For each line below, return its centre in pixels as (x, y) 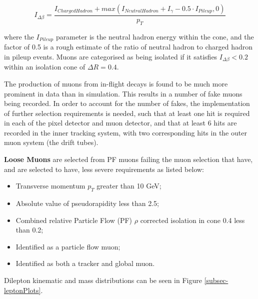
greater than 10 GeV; (129, 186)
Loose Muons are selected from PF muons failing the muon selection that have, (128, 159)
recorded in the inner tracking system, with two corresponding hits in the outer (125, 132)
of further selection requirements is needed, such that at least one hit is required (127, 113)
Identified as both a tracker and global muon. (85, 263)
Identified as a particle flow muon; (68, 246)
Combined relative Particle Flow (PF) (74, 220)
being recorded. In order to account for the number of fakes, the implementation (127, 103)
